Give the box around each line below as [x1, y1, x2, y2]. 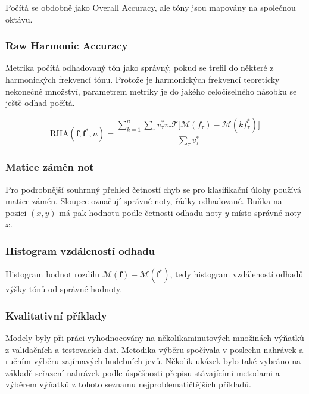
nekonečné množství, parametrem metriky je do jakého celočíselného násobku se [5, 85, 297, 97]
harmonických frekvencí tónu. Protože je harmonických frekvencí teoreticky [5, 73, 280, 85]
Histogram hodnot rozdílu [5, 268, 100, 280]
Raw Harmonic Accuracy [5, 38, 128, 53]
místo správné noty [232, 206, 301, 218]
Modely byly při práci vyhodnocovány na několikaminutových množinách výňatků [5, 332, 304, 344]
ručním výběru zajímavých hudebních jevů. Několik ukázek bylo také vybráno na [5, 355, 301, 367]
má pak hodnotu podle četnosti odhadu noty [59, 206, 222, 218]
